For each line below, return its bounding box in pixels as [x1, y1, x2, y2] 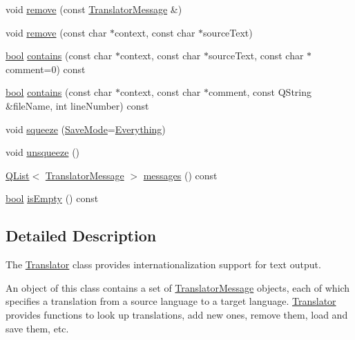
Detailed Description [6, 225, 157, 246]
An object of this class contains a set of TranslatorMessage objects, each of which [6, 280, 350, 294]
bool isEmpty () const [6, 191, 99, 206]
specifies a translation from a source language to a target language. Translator [6, 294, 336, 308]
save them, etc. [6, 321, 69, 335]
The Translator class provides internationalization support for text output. [6, 257, 321, 272]
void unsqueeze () [6, 145, 80, 159]
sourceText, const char [208, 48, 304, 63]
